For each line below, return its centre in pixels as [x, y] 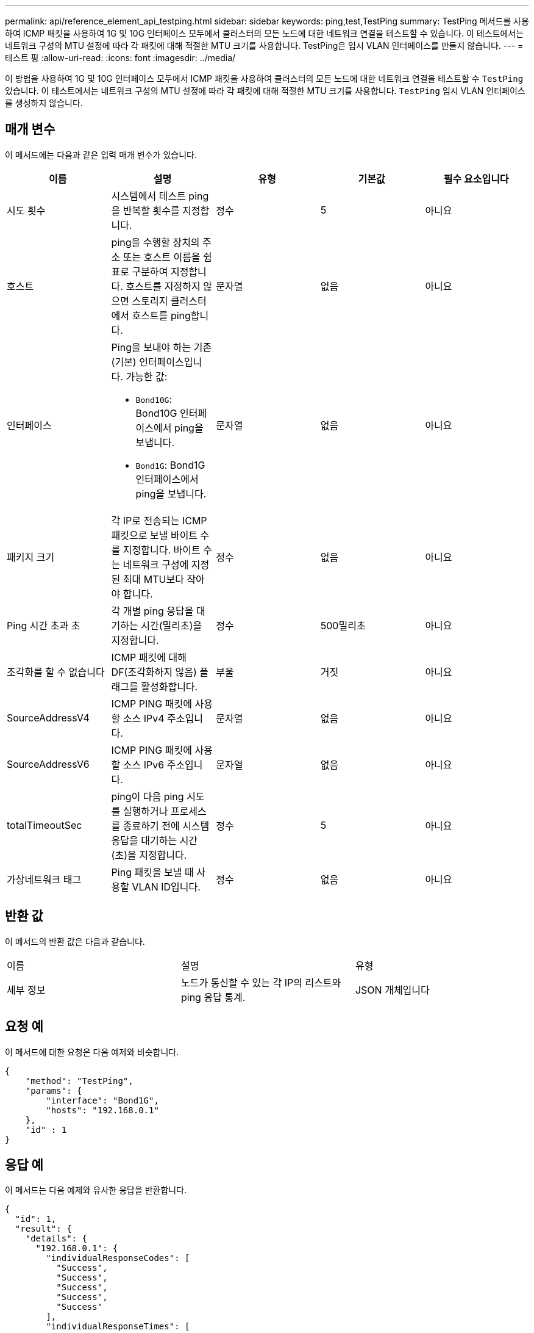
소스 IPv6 [144, 764]
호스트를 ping [161, 315]
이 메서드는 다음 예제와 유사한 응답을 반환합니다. [96, 1190]
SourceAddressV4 [48, 717]
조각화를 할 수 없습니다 [56, 672]
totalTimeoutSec [44, 825]
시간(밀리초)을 [172, 625]
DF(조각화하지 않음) [154, 672]
